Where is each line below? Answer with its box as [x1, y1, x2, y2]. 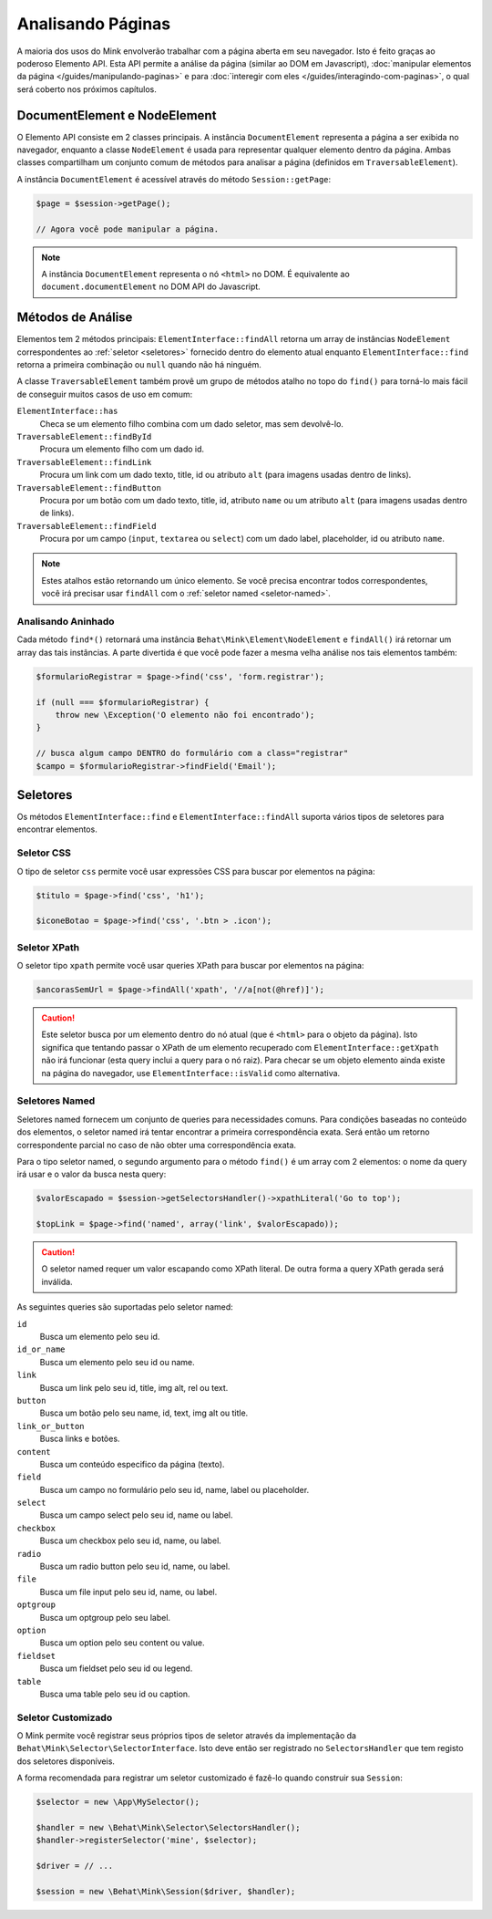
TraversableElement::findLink [16, 457, 152, 467]
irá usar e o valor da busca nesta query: [16, 1168, 167, 1180]
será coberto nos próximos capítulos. [16, 83, 157, 95]
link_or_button [16, 1421, 86, 1431]
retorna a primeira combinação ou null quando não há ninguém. [16, 359, 261, 370]
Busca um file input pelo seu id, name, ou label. [39, 1586, 218, 1597]
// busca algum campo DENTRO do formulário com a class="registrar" [36, 748, 349, 759]
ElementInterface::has [16, 406, 118, 417]
